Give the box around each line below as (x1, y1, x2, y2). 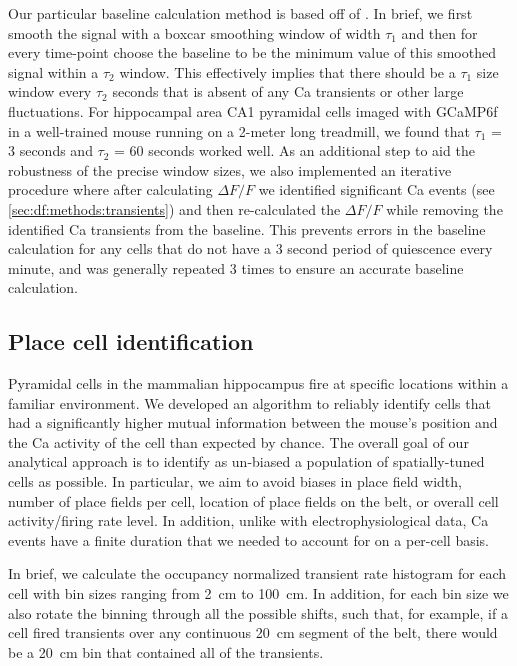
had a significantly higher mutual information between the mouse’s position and (8, 412, 498, 433)
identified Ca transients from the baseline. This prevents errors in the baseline (8, 218, 486, 239)
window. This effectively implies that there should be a (119, 61, 456, 82)
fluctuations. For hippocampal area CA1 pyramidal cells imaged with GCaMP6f (8, 100, 498, 121)
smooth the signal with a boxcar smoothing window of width (8, 22, 381, 43)
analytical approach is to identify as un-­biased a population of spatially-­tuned (8, 451, 485, 472)
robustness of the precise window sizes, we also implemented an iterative (8, 159, 452, 180)
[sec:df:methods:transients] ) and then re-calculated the (8, 198, 341, 219)
